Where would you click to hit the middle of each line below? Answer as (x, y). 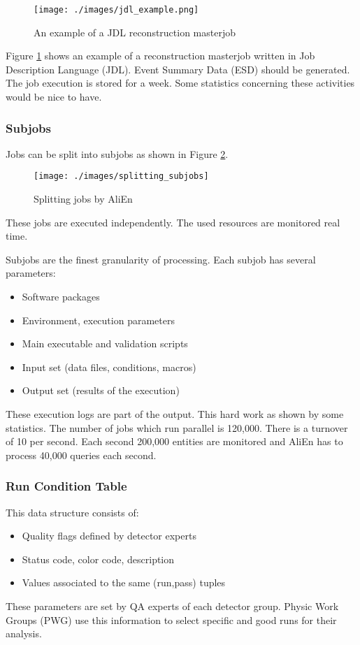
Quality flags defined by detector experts (109, 536)
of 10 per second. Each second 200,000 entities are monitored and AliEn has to (174, 441)
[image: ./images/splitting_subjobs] (121, 176)
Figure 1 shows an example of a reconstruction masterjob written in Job (160, 56)
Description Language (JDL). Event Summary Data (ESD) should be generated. (178, 69)
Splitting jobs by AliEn (83, 199)
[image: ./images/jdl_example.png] (116, 10)
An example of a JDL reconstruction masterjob (135, 32)
